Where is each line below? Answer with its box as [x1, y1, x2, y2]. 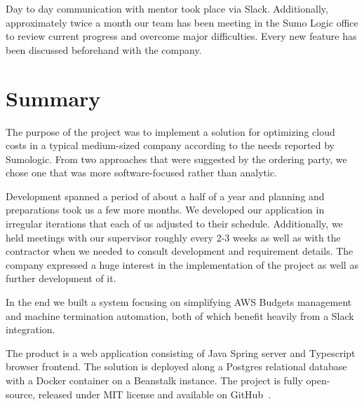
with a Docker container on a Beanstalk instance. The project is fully [6, 373, 303, 387]
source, [6, 386, 36, 401]
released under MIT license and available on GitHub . [38, 386, 271, 401]
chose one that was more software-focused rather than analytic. [6, 165, 277, 180]
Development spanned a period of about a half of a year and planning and [6, 188, 325, 203]
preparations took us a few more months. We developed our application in [6, 202, 325, 217]
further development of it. [6, 271, 116, 286]
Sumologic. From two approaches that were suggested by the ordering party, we [6, 151, 347, 166]
